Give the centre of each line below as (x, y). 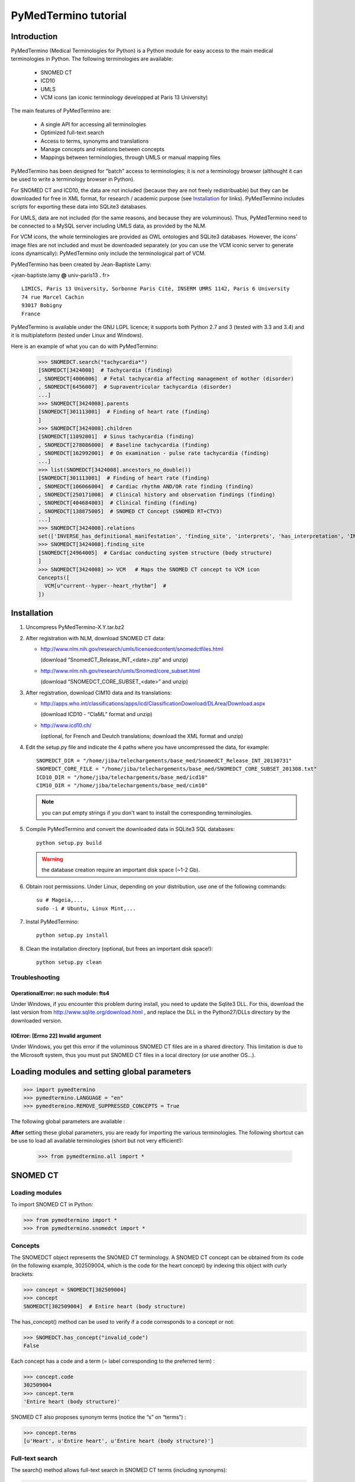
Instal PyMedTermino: (52, 921)
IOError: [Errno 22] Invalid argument (56, 1036)
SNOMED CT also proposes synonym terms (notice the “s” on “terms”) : (99, 1417)
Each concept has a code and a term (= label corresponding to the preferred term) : (113, 1361)
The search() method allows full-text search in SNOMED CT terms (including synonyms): (119, 1470)
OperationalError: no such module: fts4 (60, 993)
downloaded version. (36, 1020)
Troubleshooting (35, 977)
